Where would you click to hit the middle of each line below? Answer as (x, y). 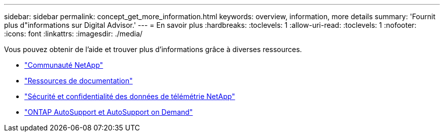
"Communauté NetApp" (64, 65)
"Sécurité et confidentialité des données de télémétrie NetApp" (130, 96)
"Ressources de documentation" (79, 81)
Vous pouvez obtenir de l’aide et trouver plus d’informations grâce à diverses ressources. (153, 49)
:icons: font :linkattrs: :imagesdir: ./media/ (73, 34)
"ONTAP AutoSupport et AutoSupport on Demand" (109, 112)
